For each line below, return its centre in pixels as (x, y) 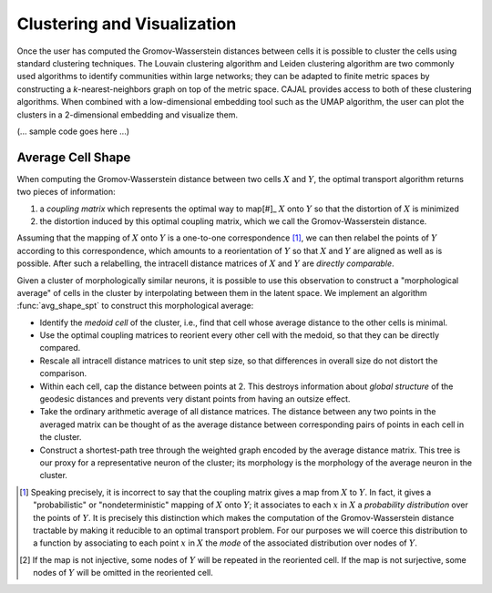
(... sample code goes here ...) (73, 131)
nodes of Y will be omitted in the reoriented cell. (123, 573)
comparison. (63, 373)
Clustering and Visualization (127, 24)
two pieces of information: (66, 192)
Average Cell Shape (74, 157)
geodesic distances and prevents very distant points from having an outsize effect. (195, 399)
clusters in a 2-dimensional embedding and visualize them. (128, 115)
